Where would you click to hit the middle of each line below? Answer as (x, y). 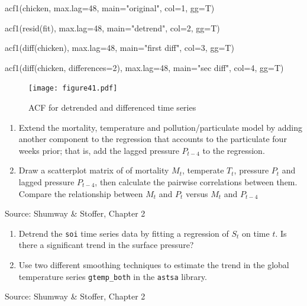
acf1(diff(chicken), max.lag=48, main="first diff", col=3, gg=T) (119, 48)
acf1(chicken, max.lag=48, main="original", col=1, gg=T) (110, 8)
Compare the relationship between (81, 193)
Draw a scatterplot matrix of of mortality (94, 170)
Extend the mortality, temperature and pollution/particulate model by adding (160, 127)
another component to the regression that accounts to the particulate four (153, 139)
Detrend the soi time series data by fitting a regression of (124, 233)
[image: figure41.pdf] (73, 88)
